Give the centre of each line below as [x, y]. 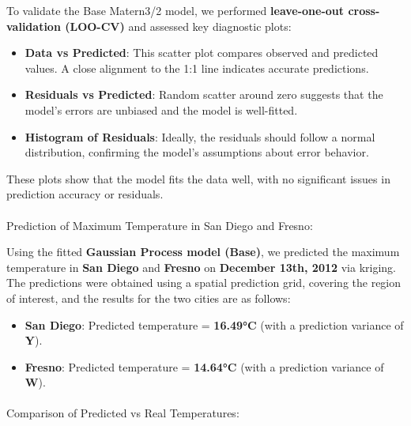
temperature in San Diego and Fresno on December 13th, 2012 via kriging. [201, 267]
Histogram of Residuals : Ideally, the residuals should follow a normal [200, 136]
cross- [364, 10]
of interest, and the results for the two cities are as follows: [149, 298]
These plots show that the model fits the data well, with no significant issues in [198, 178]
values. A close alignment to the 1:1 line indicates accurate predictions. [197, 68]
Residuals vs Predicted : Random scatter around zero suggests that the [204, 94]
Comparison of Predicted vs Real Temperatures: [123, 413]
